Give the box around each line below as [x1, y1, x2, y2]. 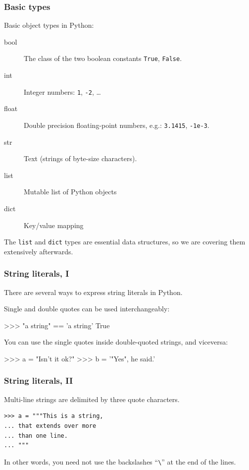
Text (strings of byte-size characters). [24, 153, 137, 164]
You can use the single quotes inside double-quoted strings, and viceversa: [4, 337, 228, 347]
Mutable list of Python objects [24, 186, 117, 197]
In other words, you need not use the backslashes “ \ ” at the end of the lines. [4, 456, 236, 467]
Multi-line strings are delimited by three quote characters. [4, 394, 180, 404]
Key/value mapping [24, 220, 84, 230]
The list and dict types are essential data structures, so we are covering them [4, 236, 246, 247]
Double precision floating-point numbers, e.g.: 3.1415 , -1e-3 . [24, 119, 209, 130]
